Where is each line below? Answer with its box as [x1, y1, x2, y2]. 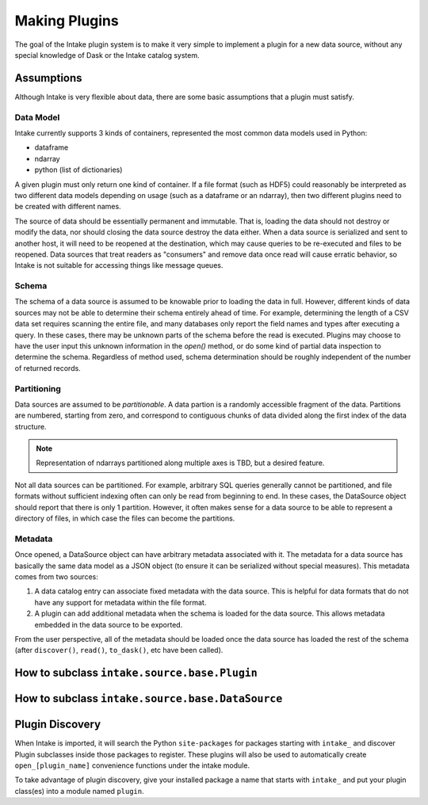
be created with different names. [14, 202, 122, 212]
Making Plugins [14, 12, 119, 29]
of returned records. [14, 363, 81, 372]
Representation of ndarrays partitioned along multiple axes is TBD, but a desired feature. [36, 458, 325, 467]
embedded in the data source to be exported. [34, 620, 183, 629]
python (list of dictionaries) [34, 165, 123, 174]
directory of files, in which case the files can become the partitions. [14, 513, 235, 523]
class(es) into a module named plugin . [14, 786, 144, 795]
